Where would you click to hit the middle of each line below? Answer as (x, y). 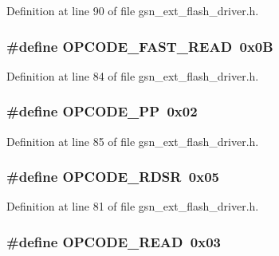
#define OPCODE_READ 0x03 (114, 241)
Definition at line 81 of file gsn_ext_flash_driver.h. (133, 206)
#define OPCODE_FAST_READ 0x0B (140, 46)
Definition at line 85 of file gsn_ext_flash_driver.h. (133, 141)
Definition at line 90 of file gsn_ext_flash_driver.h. (133, 10)
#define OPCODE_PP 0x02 (102, 111)
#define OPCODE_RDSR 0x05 (113, 177)
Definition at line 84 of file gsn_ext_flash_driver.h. (133, 75)
